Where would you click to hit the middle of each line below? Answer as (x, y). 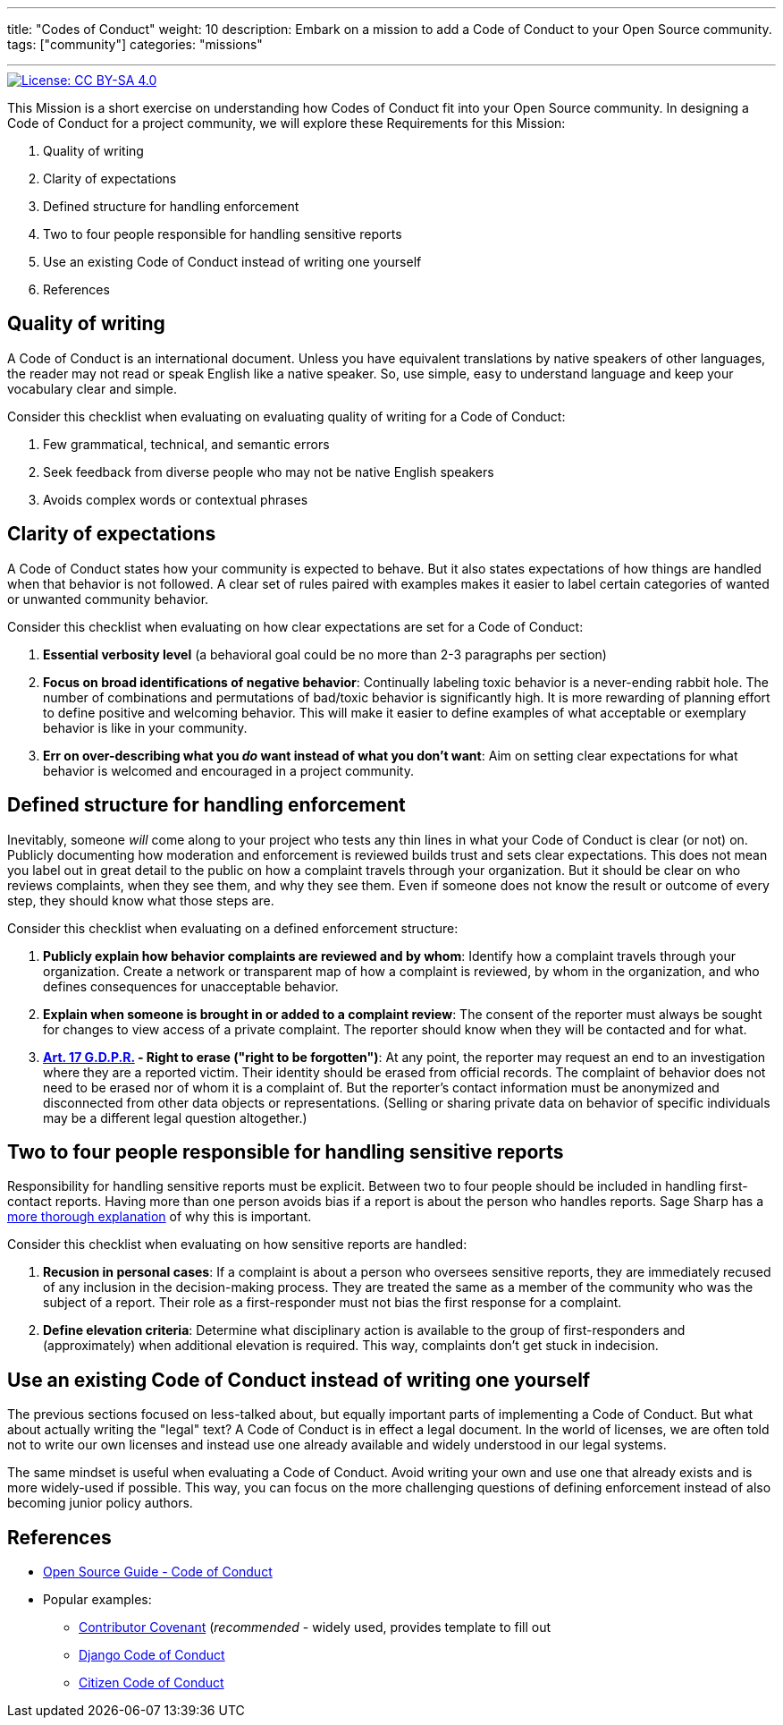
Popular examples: (97, 1600)
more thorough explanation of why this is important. (160, 1217)
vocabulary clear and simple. (92, 388)
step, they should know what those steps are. (141, 900)
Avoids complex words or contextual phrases (176, 499)
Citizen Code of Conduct (152, 1683)
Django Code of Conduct (152, 1655)
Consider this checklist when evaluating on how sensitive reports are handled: (237, 1245)
